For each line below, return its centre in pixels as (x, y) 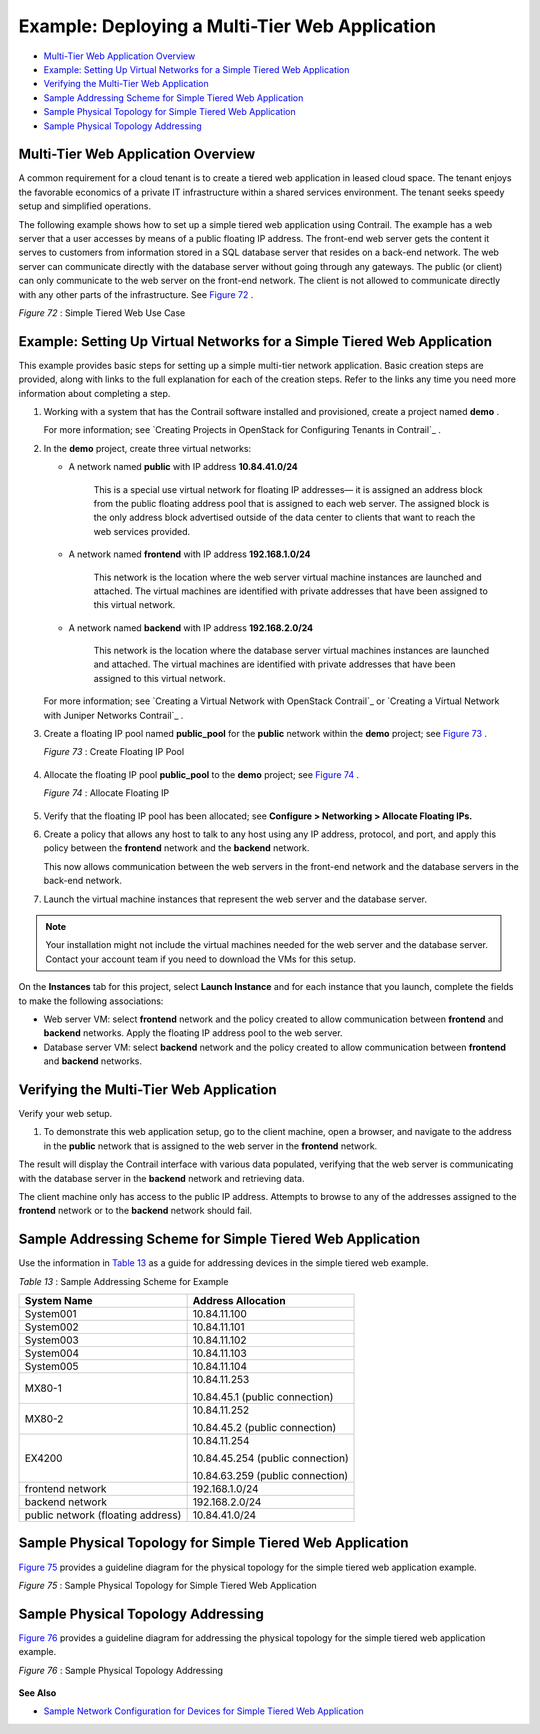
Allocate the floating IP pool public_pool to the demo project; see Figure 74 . (201, 774)
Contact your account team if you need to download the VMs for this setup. (201, 959)
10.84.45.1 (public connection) (263, 1397)
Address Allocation (239, 1300)
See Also (37, 1692)
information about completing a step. (94, 393)
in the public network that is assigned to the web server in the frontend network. (210, 1146)
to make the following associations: (91, 1001)
